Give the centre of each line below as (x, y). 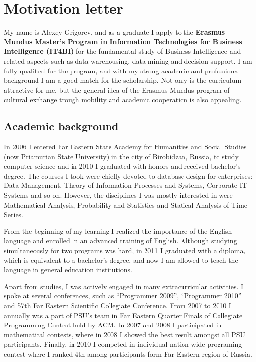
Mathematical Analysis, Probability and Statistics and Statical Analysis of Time (126, 204)
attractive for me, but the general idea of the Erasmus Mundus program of (117, 90)
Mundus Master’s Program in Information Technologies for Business (123, 41)
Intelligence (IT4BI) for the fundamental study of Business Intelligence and (123, 51)
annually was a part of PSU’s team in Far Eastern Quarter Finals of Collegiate (123, 315)
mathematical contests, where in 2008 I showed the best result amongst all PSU (125, 334)
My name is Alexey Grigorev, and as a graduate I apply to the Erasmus (115, 32)
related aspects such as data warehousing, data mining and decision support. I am (128, 60)
